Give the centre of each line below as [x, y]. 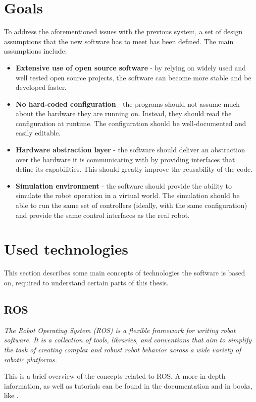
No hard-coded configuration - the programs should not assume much [128, 103]
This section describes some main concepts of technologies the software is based [125, 273]
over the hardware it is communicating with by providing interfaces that [125, 159]
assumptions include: [36, 51]
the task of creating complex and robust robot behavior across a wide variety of [123, 349]
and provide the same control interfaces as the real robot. [102, 215]
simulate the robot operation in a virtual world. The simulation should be [128, 195]
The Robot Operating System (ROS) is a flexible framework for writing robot [120, 330]
